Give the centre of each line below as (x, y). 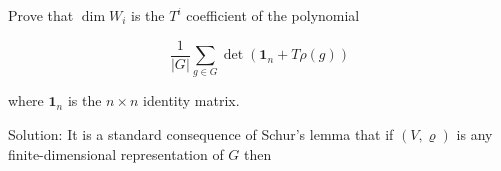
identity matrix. (191, 100)
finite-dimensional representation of (116, 153)
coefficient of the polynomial (273, 15)
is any (474, 133)
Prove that (41, 15)
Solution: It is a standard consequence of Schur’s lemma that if (201, 133)
